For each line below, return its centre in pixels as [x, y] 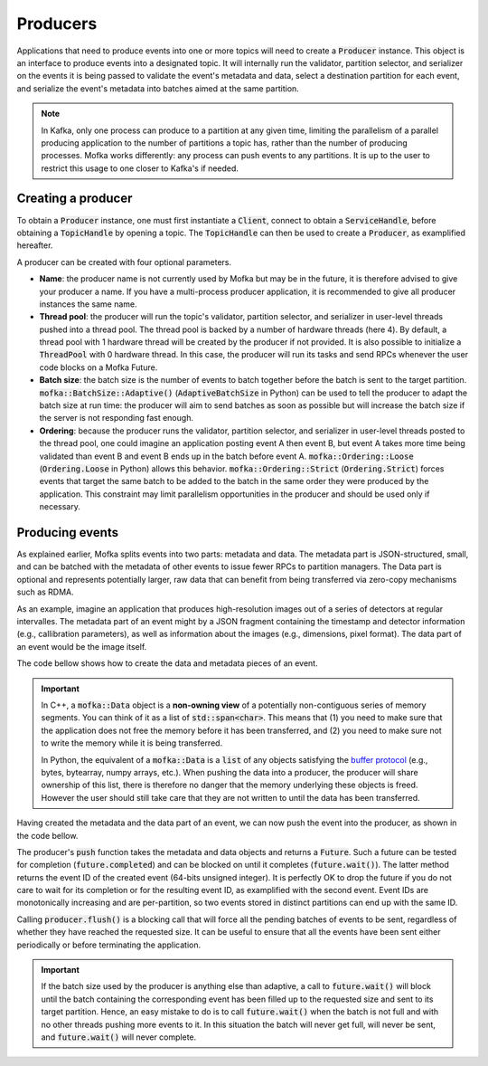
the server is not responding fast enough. [117, 418]
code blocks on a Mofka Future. [99, 367]
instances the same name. [88, 304]
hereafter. [35, 245]
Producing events [68, 533]
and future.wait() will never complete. [119, 1037]
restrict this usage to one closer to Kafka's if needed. [140, 168]
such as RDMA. [45, 592]
